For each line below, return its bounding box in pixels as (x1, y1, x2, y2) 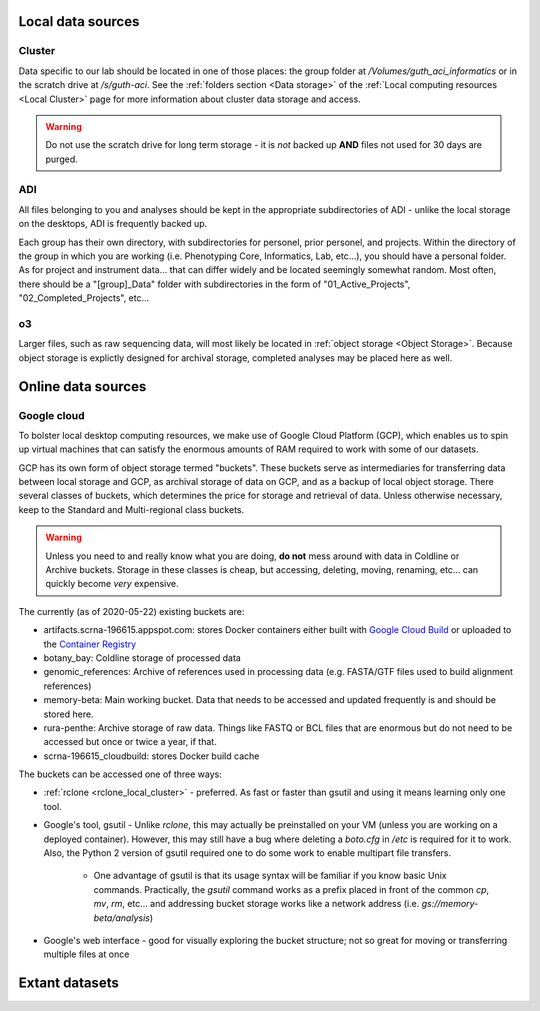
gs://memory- (421, 898, 479, 910)
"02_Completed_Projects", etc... (18, 292, 150, 304)
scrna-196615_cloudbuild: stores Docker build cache (43, 750, 260, 762)
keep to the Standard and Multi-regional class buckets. (18, 503, 245, 515)
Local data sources (18, 13, 140, 30)
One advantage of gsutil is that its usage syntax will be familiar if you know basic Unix (93, 870, 447, 882)
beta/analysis (93, 911, 150, 924)
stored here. (43, 708, 94, 720)
